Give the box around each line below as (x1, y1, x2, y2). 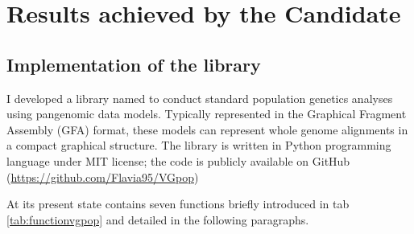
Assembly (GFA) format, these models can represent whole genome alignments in (6, 121, 408, 138)
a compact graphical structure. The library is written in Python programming (6, 137, 391, 154)
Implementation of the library (6, 51, 261, 76)
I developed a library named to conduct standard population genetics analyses (6, 89, 393, 106)
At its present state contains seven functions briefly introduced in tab (6, 195, 350, 212)
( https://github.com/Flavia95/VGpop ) (6, 168, 199, 185)
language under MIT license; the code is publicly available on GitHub (6, 152, 350, 169)
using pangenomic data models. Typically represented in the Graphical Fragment (6, 105, 407, 122)
